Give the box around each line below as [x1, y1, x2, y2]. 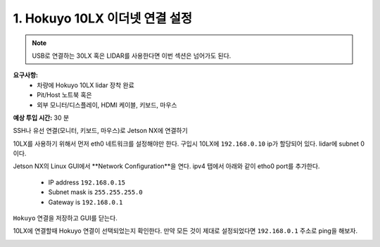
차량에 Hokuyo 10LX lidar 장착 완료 [37, 81, 135, 89]
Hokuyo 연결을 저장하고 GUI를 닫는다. [13, 214, 118, 222]
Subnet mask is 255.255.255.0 [48, 188, 144, 196]
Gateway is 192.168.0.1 [48, 198, 123, 206]
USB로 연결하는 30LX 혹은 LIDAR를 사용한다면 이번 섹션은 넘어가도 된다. [32, 51, 232, 60]
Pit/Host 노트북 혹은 [37, 91, 93, 99]
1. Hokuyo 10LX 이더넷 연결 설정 [13, 11, 193, 26]
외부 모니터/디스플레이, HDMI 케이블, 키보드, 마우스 [37, 101, 177, 109]
